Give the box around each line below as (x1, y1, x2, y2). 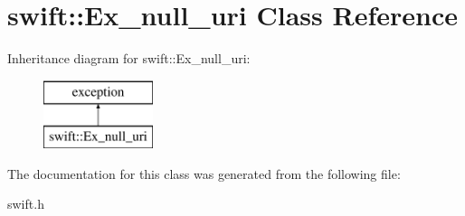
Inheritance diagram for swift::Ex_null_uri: (7, 49, 251, 68)
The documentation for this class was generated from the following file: (7, 164, 401, 183)
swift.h (7, 194, 44, 213)
